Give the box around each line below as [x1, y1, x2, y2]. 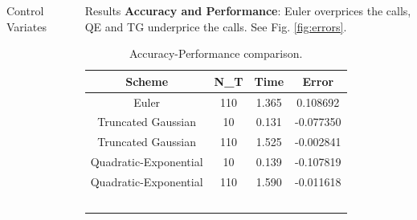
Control [6, 2, 44, 18]
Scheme [125, 72, 169, 89]
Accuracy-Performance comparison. [129, 45, 303, 62]
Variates [6, 18, 47, 35]
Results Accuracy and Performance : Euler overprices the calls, [84, 2, 411, 18]
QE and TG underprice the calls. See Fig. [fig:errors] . [84, 18, 347, 35]
